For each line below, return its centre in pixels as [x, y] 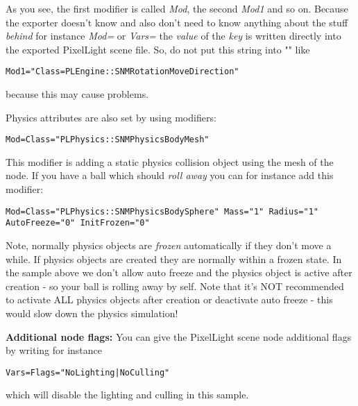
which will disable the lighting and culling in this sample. [127, 395]
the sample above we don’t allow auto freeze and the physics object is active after [179, 272]
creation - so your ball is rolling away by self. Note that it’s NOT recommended [175, 286]
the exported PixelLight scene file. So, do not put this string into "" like [158, 49]
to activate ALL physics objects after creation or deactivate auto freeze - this [169, 299]
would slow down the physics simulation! [92, 313]
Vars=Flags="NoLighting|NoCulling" [88, 372]
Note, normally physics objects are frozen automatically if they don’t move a [169, 245]
